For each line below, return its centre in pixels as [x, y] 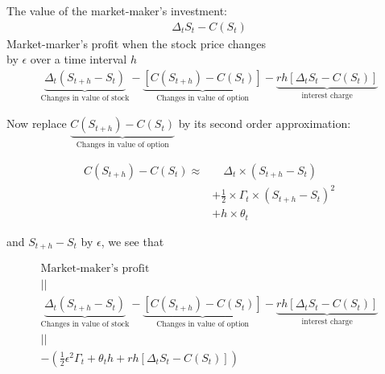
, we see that [132, 241]
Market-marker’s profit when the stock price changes [137, 43]
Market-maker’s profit [95, 269]
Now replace [37, 123]
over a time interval [79, 59]
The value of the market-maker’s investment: [117, 10]
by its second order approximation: [265, 123]
